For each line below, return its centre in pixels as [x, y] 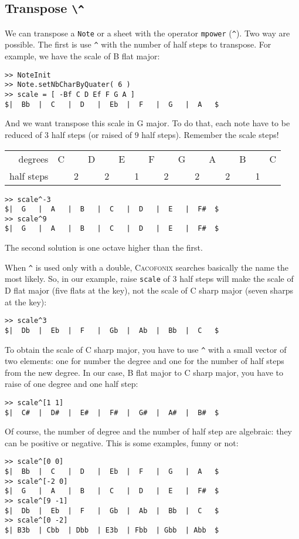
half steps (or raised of [91, 134]
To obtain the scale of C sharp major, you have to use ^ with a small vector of [146, 349]
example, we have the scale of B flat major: [82, 56]
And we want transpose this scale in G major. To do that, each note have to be [147, 123]
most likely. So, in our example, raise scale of [87, 279]
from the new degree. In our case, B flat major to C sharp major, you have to [144, 372]
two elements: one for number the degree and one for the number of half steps [145, 361]
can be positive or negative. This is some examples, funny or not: [122, 442]
